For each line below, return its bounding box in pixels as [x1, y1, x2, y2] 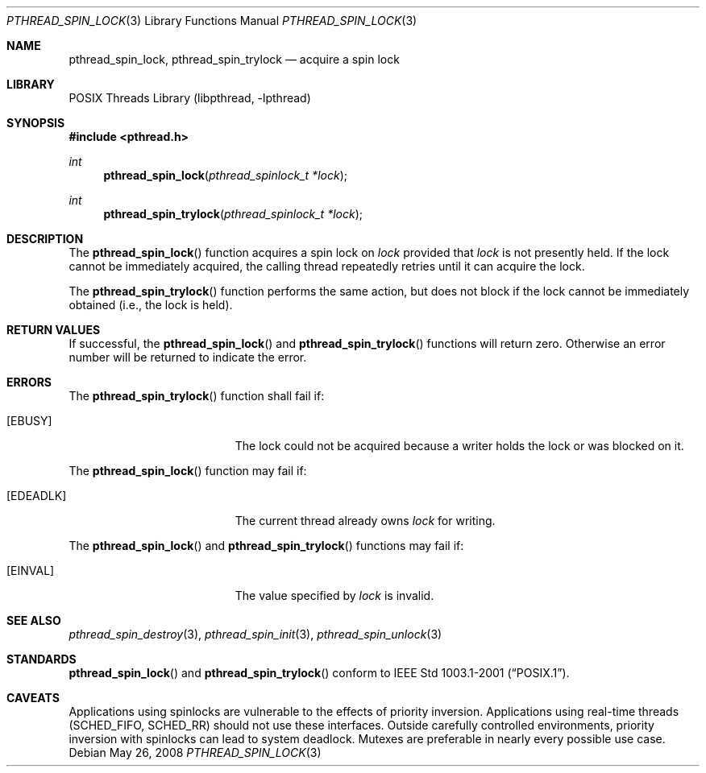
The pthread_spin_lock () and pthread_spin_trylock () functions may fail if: [69, 539, 464, 552]
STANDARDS [6, 652, 77, 666]
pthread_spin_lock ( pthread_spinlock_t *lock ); [103, 168, 347, 182]
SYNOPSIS [6, 116, 65, 130]
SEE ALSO [6, 614, 61, 627]
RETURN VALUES [6, 323, 101, 337]
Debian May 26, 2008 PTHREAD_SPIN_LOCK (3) [69, 746, 322, 759]
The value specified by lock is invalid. [235, 589, 434, 602]
